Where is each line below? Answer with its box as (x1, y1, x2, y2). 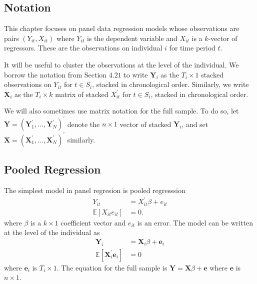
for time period (169, 42, 215, 53)
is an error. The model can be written (137, 217, 253, 227)
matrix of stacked (55, 88, 108, 99)
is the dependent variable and (86, 32, 177, 43)
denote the (67, 118, 100, 129)
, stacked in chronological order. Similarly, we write (92, 79, 249, 89)
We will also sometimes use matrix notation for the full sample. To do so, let (4, 105, 239, 116)
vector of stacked (119, 118, 171, 129)
